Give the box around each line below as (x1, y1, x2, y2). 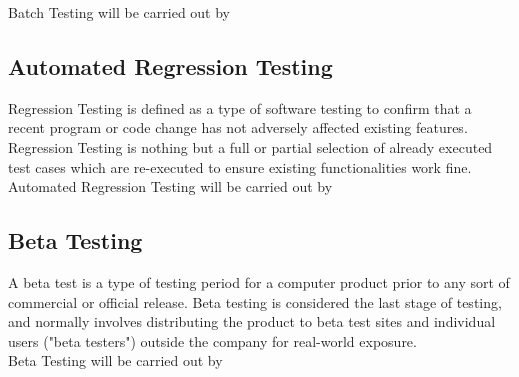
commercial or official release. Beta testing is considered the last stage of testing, (8, 291, 502, 312)
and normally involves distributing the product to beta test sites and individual (8, 311, 496, 332)
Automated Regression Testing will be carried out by (8, 176, 333, 197)
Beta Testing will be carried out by (8, 350, 223, 371)
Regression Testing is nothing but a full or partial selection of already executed (8, 136, 493, 157)
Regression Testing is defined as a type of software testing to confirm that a (8, 97, 472, 118)
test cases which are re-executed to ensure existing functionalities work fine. (8, 156, 472, 177)
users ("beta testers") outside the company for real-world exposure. (8, 330, 417, 351)
